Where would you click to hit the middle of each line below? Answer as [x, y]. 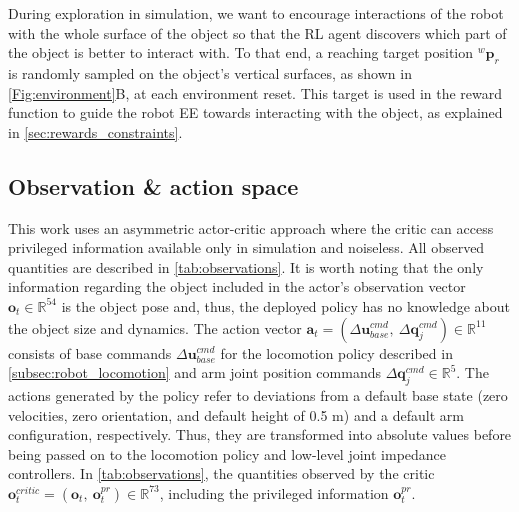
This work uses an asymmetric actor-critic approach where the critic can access [251, 227]
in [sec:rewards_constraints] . [95, 131]
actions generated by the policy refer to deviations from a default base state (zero [258, 394]
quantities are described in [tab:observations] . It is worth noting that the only [246, 266]
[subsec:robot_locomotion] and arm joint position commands [194, 372]
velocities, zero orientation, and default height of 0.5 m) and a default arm [236, 414]
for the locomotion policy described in [336, 352]
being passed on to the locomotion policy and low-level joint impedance [227, 453]
